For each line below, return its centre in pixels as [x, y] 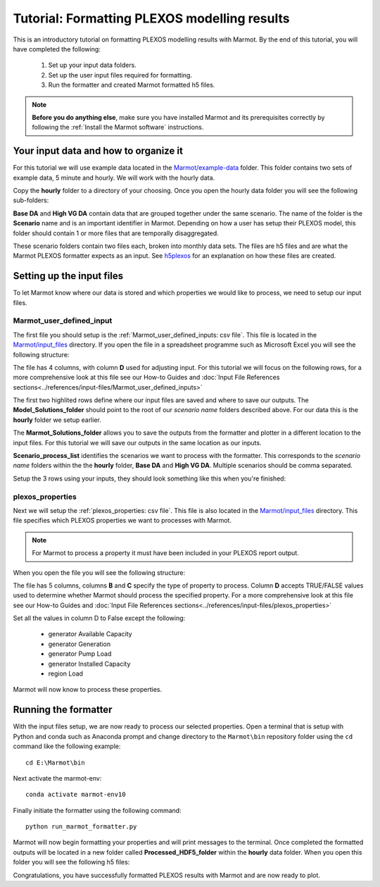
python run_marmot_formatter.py [81, 827]
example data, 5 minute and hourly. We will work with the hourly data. [114, 178]
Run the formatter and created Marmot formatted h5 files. [132, 85]
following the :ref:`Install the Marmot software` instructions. [118, 128]
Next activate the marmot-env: [57, 778]
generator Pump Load [80, 654]
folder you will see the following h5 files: [71, 862]
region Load [66, 674]
